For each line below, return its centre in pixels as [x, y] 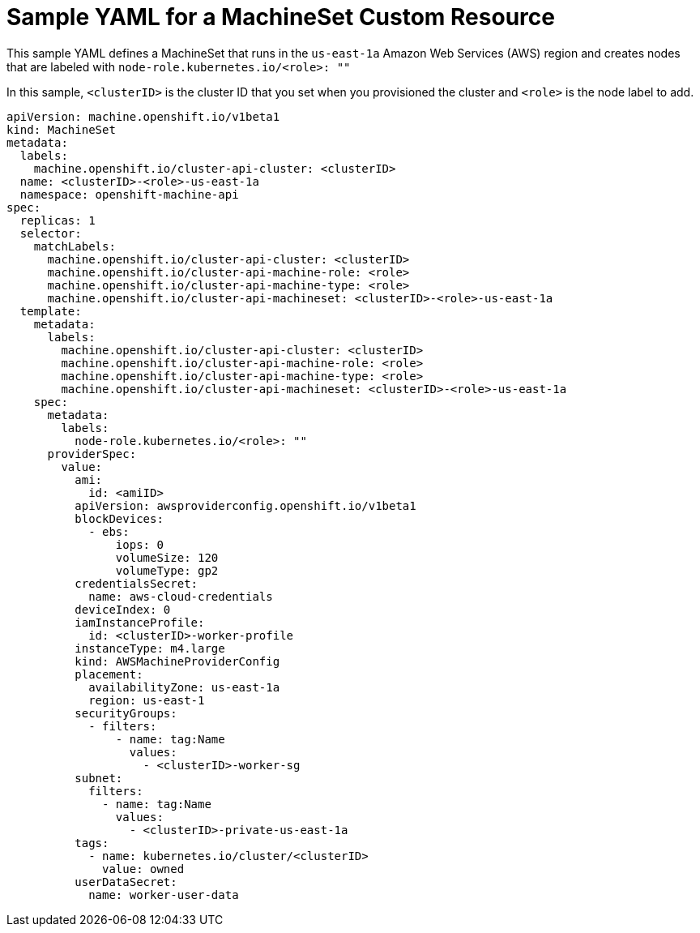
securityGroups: [126, 713]
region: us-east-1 [147, 700]
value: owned [143, 869]
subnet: [99, 778]
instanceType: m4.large [150, 648]
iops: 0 [139, 544]
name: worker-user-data [164, 894]
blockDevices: [119, 518]
